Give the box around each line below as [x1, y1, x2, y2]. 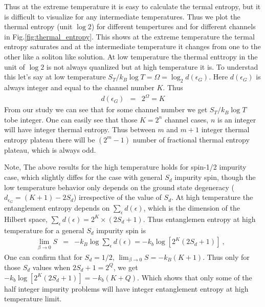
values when [32, 261, 71, 272]
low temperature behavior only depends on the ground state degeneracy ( [4, 181, 234, 192]
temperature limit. [4, 293, 62, 304]
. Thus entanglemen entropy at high [143, 213, 256, 224]
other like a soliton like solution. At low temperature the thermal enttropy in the [4, 51, 258, 62]
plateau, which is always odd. [4, 144, 96, 155]
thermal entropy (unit [4, 21, 73, 32]
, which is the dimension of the [143, 202, 240, 213]
